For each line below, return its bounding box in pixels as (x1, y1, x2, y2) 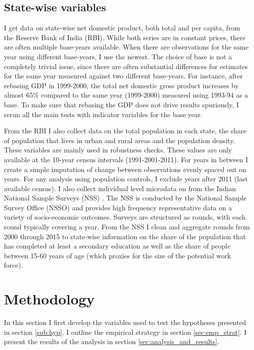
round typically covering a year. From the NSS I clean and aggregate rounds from (4, 222, 250, 232)
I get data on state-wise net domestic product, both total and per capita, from (4, 23, 240, 33)
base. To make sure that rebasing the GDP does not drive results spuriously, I (4, 99, 239, 109)
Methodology (4, 289, 95, 309)
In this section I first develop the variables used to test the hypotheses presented (4, 317, 246, 327)
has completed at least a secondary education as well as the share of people (4, 241, 230, 251)
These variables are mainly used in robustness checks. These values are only (4, 145, 232, 155)
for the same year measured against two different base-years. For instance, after (4, 71, 243, 81)
